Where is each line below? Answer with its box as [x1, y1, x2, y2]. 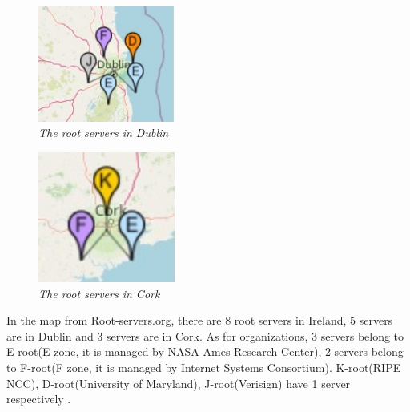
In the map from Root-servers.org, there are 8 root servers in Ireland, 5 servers [6, 312, 393, 329]
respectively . [6, 390, 71, 407]
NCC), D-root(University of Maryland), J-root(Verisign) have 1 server [6, 374, 351, 391]
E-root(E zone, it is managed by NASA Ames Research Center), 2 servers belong [6, 343, 404, 360]
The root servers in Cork [38, 285, 160, 301]
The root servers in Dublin [38, 124, 169, 141]
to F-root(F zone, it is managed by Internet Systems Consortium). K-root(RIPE [6, 358, 401, 375]
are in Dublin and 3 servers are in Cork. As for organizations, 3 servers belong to [6, 327, 404, 344]
